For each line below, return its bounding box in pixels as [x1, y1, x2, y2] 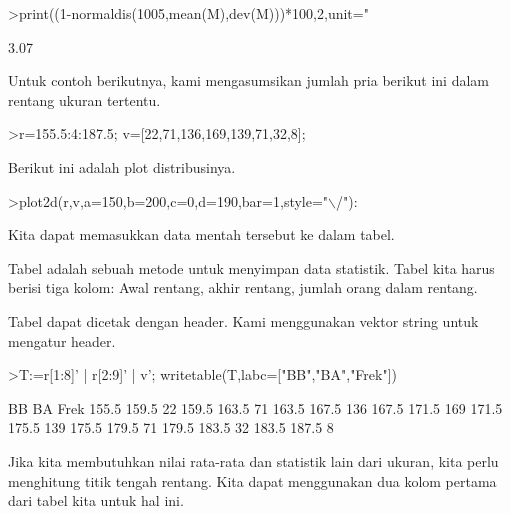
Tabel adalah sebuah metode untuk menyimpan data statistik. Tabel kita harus [8, 257, 495, 278]
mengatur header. [8, 330, 116, 351]
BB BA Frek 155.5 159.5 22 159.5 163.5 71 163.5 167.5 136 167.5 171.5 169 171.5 [8, 397, 503, 418]
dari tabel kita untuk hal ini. [8, 490, 184, 511]
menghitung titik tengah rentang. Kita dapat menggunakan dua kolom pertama [8, 470, 497, 491]
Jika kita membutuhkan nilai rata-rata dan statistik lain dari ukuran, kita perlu [8, 450, 499, 471]
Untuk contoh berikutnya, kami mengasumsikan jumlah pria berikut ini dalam [8, 70, 490, 91]
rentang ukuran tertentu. [8, 89, 161, 110]
